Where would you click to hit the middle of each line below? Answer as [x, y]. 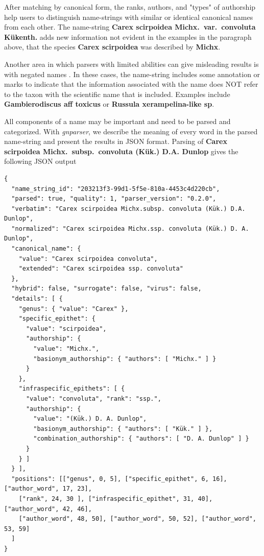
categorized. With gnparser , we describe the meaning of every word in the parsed [131, 131]
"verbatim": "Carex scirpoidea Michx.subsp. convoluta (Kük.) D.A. [128, 209]
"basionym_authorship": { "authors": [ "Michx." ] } [125, 359]
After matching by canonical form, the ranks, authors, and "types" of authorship [130, 7]
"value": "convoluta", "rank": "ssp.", [93, 398]
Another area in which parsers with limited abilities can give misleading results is [131, 64]
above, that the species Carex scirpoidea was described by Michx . [112, 47]
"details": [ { [37, 299]
